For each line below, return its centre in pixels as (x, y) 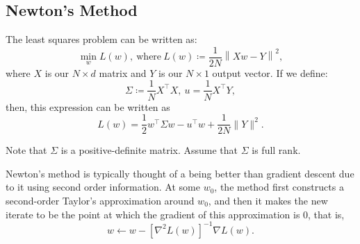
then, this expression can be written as (88, 106)
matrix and (123, 72)
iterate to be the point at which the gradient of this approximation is (153, 214)
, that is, (326, 214)
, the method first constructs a (279, 187)
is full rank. (276, 150)
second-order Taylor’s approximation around (100, 200)
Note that (26, 150)
